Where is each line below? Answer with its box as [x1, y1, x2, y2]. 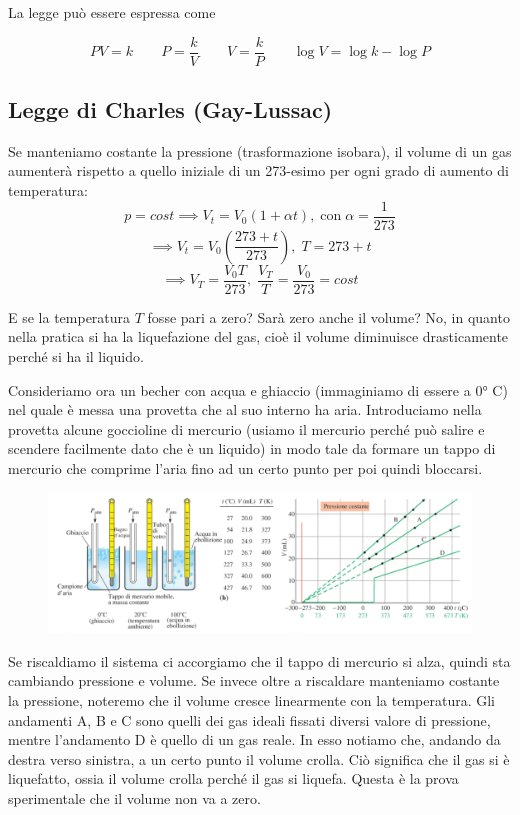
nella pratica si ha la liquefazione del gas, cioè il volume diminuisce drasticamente [8, 326, 509, 347]
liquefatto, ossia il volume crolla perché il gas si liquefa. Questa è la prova [8, 768, 459, 789]
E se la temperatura [8, 306, 131, 327]
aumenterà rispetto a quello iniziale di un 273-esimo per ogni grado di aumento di [8, 160, 509, 181]
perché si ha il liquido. [8, 345, 144, 366]
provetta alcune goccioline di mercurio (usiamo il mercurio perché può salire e [8, 418, 485, 439]
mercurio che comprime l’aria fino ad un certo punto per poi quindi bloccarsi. [8, 457, 483, 478]
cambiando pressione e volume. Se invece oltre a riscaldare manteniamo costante [8, 670, 500, 691]
